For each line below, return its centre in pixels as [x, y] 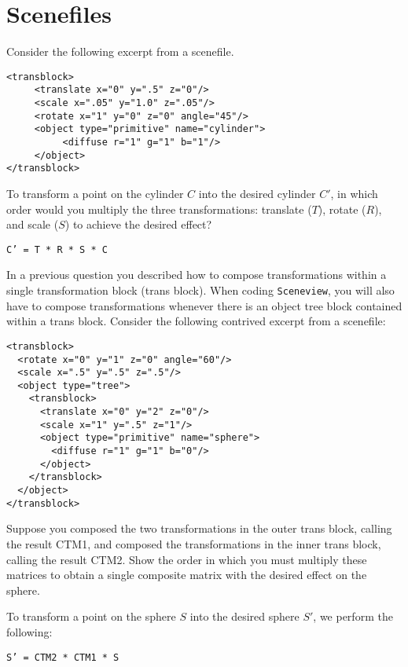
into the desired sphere [244, 616]
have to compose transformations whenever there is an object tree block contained [204, 305]
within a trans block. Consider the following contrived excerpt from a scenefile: [196, 321]
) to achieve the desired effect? [138, 224]
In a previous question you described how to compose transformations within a [197, 275]
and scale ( [33, 224]
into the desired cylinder [257, 193]
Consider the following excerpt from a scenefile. [120, 51]
